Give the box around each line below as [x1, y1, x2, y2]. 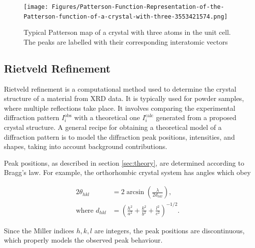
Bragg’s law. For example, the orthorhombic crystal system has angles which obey [4, 167, 251, 177]
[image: [24, 3, 49, 10]
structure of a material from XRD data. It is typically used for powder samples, [4, 93, 244, 103]
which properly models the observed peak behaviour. [4, 235, 163, 245]
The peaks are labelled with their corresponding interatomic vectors [24, 36, 228, 47]
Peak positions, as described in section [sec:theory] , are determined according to [4, 157, 244, 168]
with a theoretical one [74, 112, 140, 123]
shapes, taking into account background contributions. [4, 141, 168, 151]
